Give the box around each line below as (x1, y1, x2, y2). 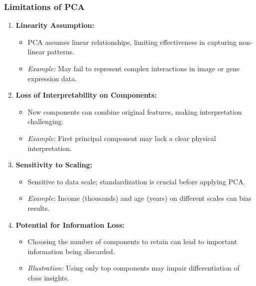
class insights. (27, 272, 69, 283)
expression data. (27, 73, 77, 83)
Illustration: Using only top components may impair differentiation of (27, 263, 240, 273)
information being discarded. (27, 246, 115, 256)
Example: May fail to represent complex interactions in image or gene (27, 63, 240, 73)
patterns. (47, 46, 75, 57)
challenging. (27, 116, 64, 127)
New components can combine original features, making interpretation (27, 106, 242, 117)
